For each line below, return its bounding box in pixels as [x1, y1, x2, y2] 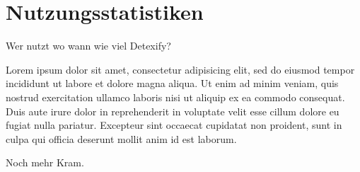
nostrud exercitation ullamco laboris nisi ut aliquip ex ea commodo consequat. [6, 89, 345, 104]
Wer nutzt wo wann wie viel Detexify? [6, 38, 171, 53]
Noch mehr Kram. [6, 155, 84, 170]
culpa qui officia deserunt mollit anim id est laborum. [6, 131, 237, 146]
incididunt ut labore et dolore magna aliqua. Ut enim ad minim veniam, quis [6, 76, 339, 91]
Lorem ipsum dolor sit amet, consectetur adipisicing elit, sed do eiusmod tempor [6, 62, 355, 76]
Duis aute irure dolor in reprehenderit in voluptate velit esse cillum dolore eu [6, 103, 339, 118]
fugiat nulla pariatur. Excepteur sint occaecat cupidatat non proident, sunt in [6, 117, 342, 132]
